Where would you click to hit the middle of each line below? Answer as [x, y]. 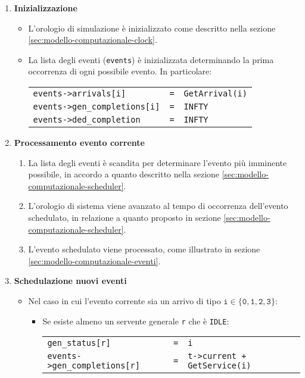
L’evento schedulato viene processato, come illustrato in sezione [144, 249]
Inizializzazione [46, 8]
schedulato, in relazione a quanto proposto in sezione [125, 217]
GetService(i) [220, 366]
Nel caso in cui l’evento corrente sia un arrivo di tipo [125, 300]
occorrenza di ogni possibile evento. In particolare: [120, 71]
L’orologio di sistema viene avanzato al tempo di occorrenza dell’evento [158, 206]
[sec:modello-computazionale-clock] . [93, 40]
